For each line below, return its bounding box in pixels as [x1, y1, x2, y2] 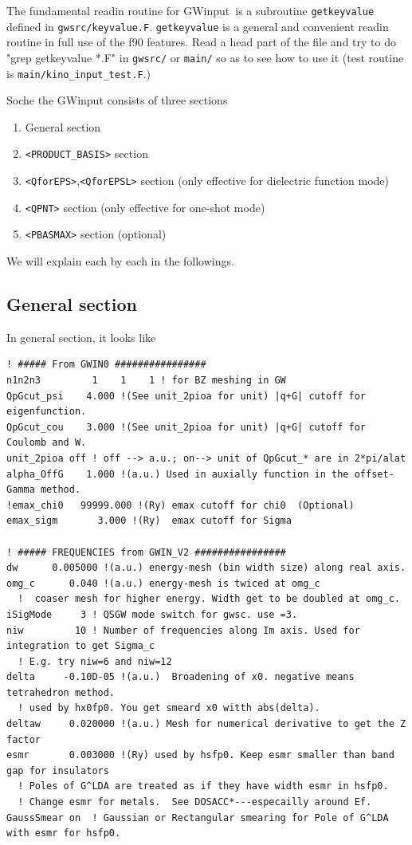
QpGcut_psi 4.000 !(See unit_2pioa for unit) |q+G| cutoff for [6, 390, 367, 402]
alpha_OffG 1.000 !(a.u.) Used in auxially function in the [6, 468, 349, 480]
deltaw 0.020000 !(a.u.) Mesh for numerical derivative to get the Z [6, 718, 406, 730]
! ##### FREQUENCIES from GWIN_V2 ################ [6, 546, 286, 558]
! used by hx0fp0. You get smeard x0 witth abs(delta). [18, 702, 320, 714]
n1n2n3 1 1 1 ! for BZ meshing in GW [6, 375, 286, 387]
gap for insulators [6, 764, 109, 776]
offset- [354, 468, 394, 480]
